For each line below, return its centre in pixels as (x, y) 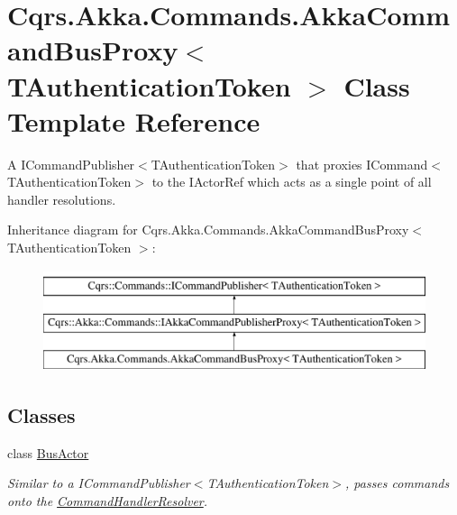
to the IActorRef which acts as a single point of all (292, 182)
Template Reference (134, 120)
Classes (41, 415)
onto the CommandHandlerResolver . (108, 501)
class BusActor (48, 452)
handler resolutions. (62, 199)
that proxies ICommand (362, 164)
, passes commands (398, 483)
